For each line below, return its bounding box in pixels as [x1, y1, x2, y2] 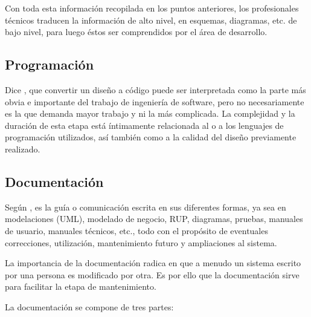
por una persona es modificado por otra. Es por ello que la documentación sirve [5, 268, 300, 281]
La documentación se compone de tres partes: [5, 300, 174, 313]
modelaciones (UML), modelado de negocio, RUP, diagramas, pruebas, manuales [5, 212, 303, 225]
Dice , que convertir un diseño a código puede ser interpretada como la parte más [5, 83, 306, 96]
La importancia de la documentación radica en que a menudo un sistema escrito [5, 257, 301, 269]
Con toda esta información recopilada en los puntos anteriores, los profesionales [5, 2, 299, 14]
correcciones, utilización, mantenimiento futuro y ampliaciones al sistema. [5, 236, 277, 249]
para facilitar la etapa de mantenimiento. [5, 280, 156, 293]
